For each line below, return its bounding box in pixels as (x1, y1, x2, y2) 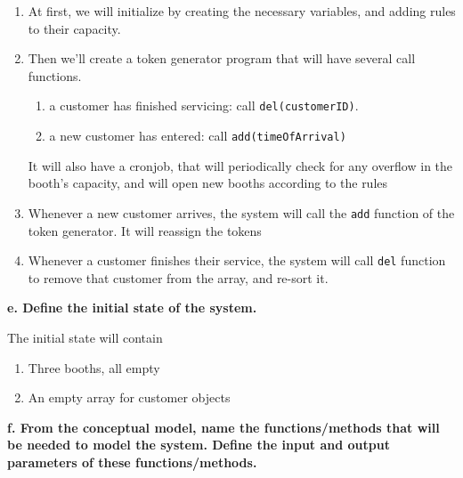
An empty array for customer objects (28, 388, 231, 407)
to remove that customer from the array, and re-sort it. (28, 268, 329, 287)
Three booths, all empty (28, 358, 160, 377)
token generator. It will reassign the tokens (28, 221, 262, 239)
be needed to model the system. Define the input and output (7, 435, 390, 454)
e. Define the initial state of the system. (7, 298, 257, 317)
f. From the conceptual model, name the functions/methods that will (7, 417, 440, 436)
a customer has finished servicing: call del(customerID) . (49, 96, 359, 115)
